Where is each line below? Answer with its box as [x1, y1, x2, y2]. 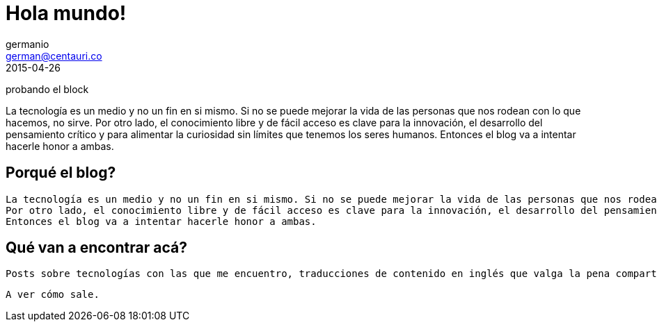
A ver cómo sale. [6, 289, 100, 301]
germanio [6, 37, 49, 50]
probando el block [6, 83, 89, 95]
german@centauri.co [6, 49, 102, 62]
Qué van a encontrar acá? [6, 239, 187, 257]
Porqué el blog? [6, 164, 116, 182]
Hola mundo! [6, 1, 127, 25]
